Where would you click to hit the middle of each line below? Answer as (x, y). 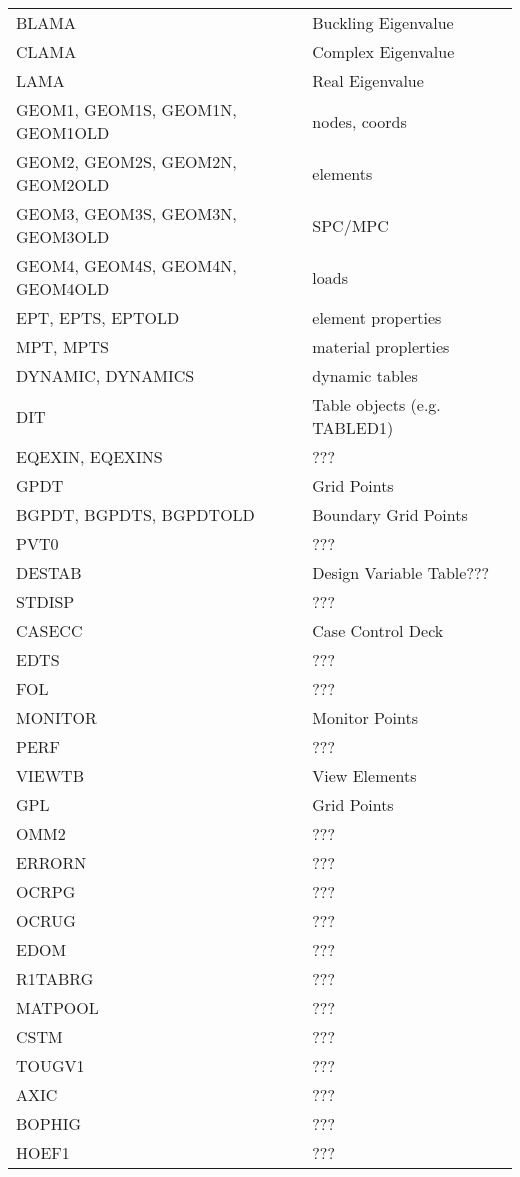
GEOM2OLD (63, 184)
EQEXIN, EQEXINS (89, 456)
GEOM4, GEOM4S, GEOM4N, (126, 265)
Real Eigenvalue (368, 80)
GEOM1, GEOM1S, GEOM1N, (126, 109)
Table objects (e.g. (376, 404)
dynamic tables (365, 375)
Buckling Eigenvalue (383, 22)
